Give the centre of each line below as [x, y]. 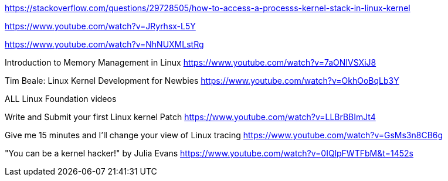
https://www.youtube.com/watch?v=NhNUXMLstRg [104, 44]
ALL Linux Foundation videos [61, 99]
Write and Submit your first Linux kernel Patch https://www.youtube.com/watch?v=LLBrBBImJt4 [190, 117]
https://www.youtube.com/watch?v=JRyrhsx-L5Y [100, 26]
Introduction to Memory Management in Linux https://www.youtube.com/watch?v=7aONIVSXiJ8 [191, 62]
